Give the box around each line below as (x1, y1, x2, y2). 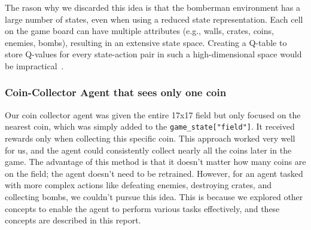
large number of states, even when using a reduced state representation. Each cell (5, 13, 303, 25)
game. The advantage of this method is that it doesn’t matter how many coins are (5, 155, 306, 168)
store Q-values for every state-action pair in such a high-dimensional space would (5, 48, 302, 60)
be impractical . (5, 59, 64, 72)
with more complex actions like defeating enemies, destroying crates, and (5, 179, 272, 191)
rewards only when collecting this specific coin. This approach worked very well (5, 132, 295, 145)
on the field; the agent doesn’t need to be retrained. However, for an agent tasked (5, 167, 303, 179)
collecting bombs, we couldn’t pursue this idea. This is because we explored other (5, 191, 303, 203)
